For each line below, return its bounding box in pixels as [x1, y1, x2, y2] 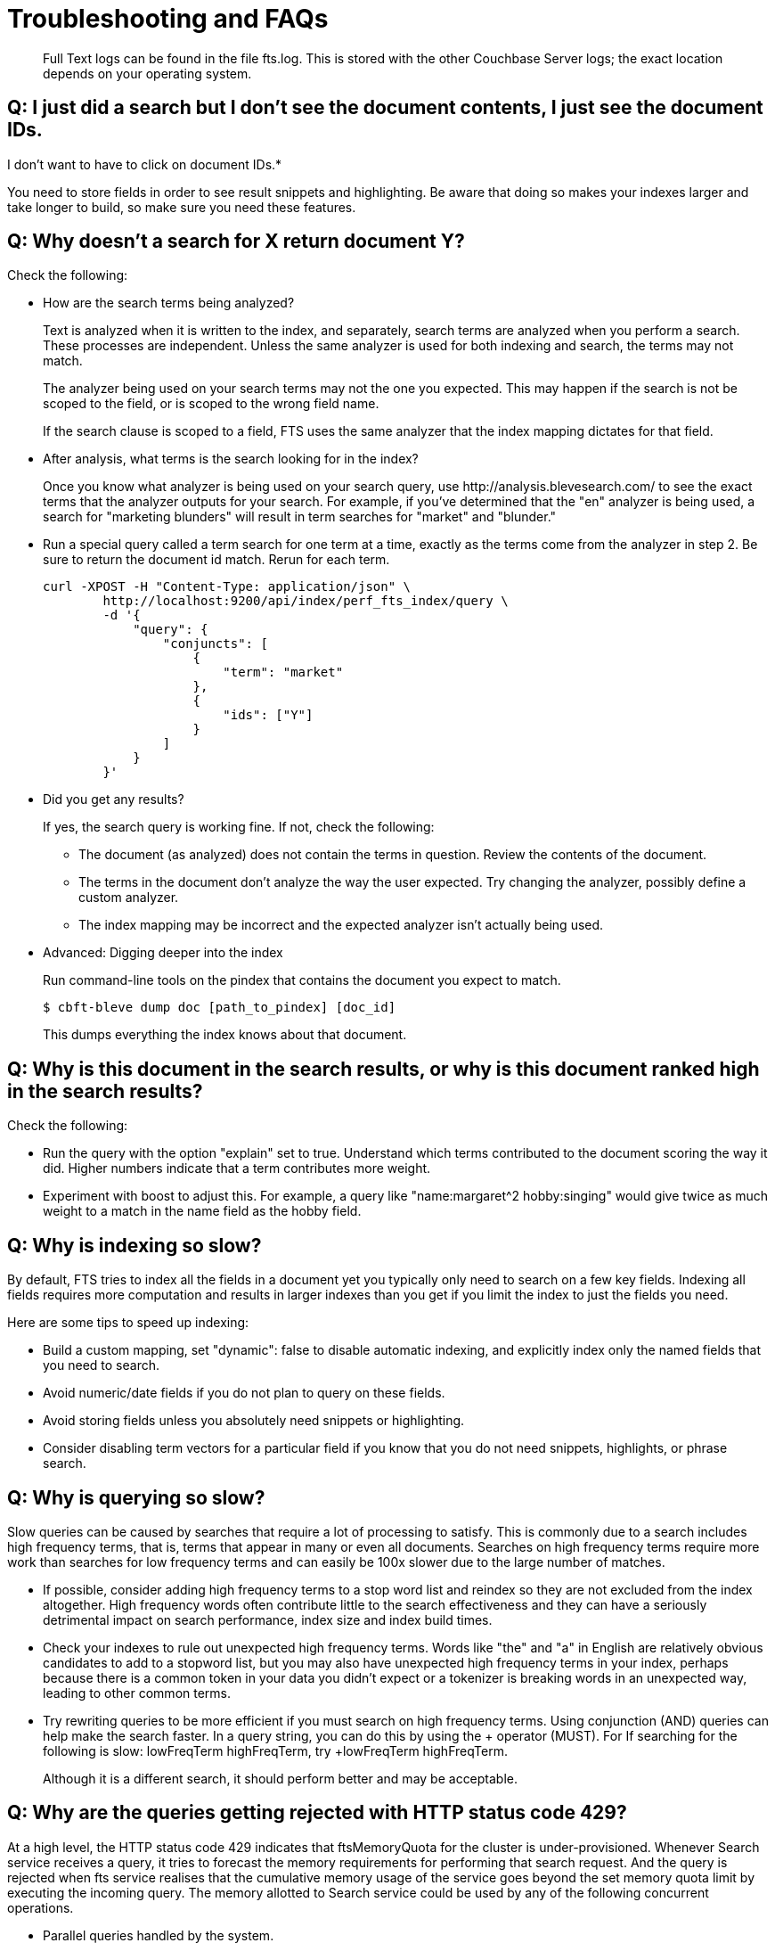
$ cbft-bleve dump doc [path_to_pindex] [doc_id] [43, 1000, 396, 1015]
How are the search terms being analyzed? [43, 295, 295, 311]
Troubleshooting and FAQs [7, 4, 329, 34]
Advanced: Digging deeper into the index [43, 945, 283, 961]
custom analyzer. [78, 890, 179, 906]
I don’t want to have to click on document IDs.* [7, 156, 282, 172]
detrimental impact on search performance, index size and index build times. [43, 1611, 493, 1627]
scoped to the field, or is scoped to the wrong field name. [43, 396, 379, 412]
